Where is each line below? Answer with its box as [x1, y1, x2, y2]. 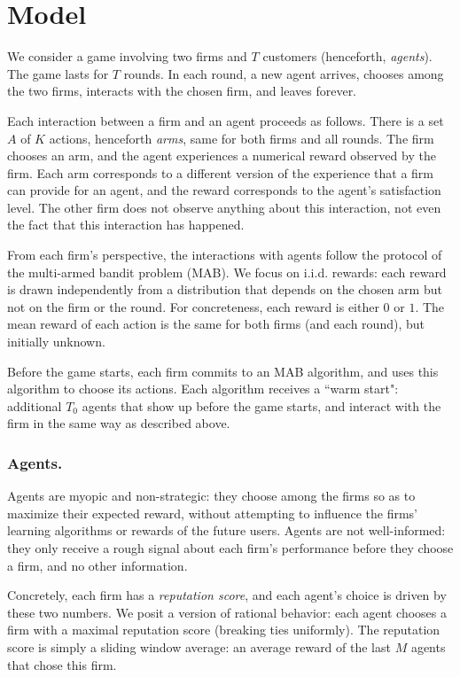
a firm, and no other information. [7, 556, 188, 574]
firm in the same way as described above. [7, 414, 230, 432]
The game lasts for [7, 64, 109, 82]
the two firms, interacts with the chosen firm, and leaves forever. [7, 82, 357, 100]
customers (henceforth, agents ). [262, 47, 433, 66]
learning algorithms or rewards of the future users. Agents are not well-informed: [7, 521, 446, 540]
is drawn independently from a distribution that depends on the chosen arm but [7, 280, 442, 299]
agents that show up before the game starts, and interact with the [82, 396, 441, 415]
